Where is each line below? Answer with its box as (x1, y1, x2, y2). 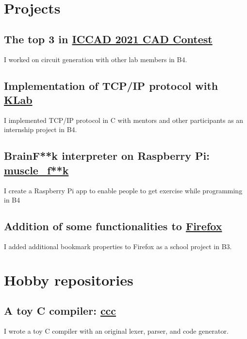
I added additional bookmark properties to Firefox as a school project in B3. (4, 241, 232, 251)
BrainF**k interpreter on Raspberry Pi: (4, 148, 210, 163)
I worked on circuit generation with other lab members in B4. (4, 54, 187, 64)
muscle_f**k (4, 162, 69, 177)
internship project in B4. (4, 124, 77, 135)
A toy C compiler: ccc (4, 303, 116, 318)
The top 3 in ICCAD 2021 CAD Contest (4, 31, 213, 46)
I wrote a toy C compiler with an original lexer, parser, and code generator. (4, 326, 229, 336)
